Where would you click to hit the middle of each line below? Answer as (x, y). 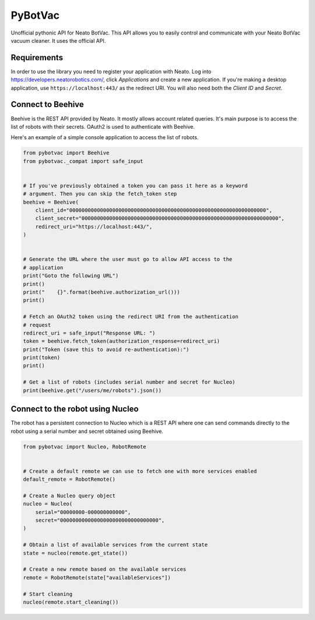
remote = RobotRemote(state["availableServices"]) (97, 577)
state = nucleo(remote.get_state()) (76, 553)
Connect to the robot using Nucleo (75, 409)
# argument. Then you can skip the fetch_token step (100, 194)
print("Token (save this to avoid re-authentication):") (106, 349)
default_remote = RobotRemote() (69, 479)
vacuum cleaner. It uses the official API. (58, 40)
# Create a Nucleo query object (69, 495)
